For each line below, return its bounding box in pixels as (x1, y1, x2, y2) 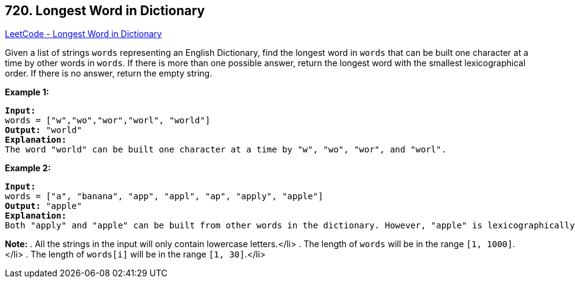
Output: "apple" (5, 201, 82, 211)
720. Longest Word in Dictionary (5, 3, 205, 18)
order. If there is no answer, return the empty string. (5, 68, 213, 79)
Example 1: (5, 87, 49, 98)
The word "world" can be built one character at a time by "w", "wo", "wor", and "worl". (5, 145, 446, 155)
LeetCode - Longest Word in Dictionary (5, 29, 162, 39)
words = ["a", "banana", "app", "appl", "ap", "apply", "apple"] (5, 191, 323, 202)
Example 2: (5, 163, 51, 174)
